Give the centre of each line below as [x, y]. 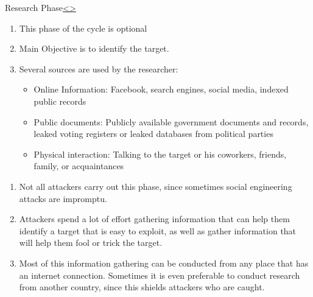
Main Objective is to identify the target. [94, 48]
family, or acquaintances [79, 166]
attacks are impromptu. [63, 198]
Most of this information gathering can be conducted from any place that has [164, 263]
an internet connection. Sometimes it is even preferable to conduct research [160, 275]
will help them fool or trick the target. [91, 243]
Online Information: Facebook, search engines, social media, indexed [161, 89]
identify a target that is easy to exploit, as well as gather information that [158, 230]
